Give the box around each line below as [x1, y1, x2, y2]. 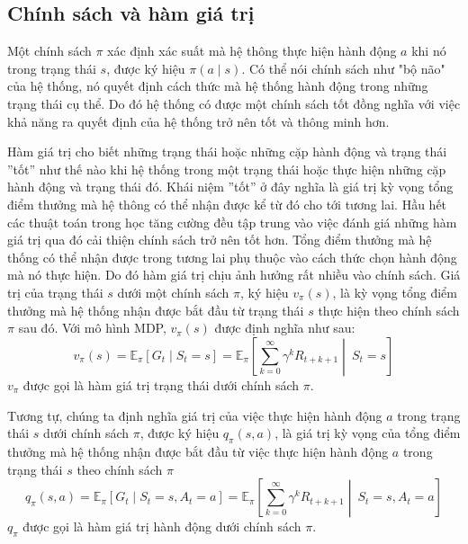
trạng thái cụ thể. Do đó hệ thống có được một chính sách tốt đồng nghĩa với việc [7, 94, 461, 112]
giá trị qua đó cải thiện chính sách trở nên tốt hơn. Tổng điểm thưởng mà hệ [7, 230, 432, 249]
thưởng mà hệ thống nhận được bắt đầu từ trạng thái [7, 300, 304, 319]
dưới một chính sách [117, 282, 229, 301]
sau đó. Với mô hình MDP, [18, 318, 166, 337]
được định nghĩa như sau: [214, 318, 355, 337]
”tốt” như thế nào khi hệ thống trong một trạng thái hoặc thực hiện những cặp [7, 159, 446, 178]
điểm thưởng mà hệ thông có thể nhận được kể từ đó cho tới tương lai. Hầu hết [7, 194, 447, 213]
